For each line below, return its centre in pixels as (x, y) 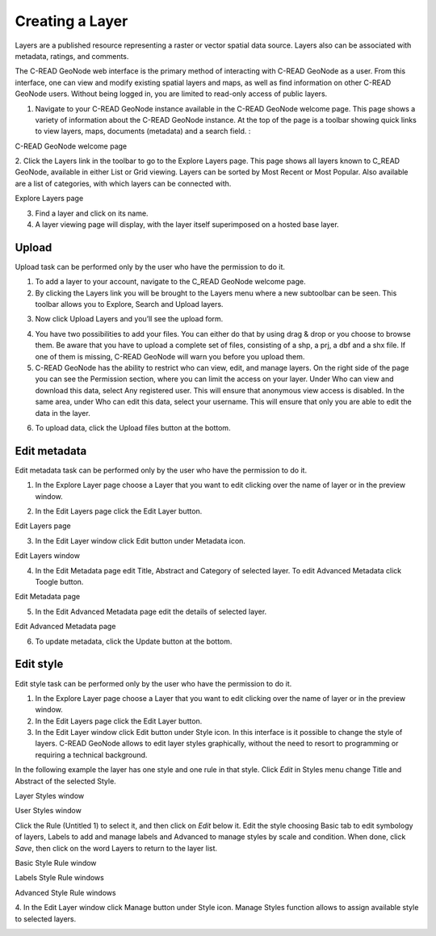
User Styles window (48, 811)
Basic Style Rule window (56, 863)
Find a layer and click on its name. (92, 213)
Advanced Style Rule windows (65, 892)
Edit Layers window (48, 556)
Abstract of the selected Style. (65, 781)
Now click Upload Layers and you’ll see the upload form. (129, 319)
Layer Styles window (50, 796)
